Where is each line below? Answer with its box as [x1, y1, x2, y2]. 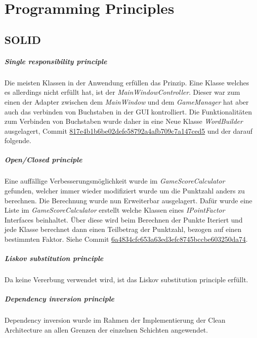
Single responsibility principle [4, 56, 107, 66]
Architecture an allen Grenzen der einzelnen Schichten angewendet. [4, 324, 208, 335]
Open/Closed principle [4, 154, 83, 165]
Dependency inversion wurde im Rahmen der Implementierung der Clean [4, 315, 226, 325]
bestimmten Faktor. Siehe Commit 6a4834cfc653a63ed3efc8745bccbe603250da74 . [4, 234, 248, 244]
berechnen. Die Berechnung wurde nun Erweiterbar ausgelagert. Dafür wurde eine [4, 195, 253, 205]
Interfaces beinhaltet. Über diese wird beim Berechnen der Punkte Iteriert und [4, 214, 243, 225]
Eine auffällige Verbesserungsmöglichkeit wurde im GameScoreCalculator [4, 176, 225, 186]
